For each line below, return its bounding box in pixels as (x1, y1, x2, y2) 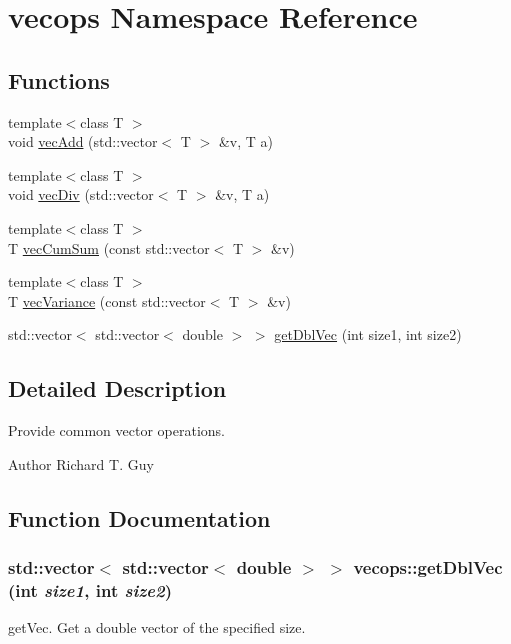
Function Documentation (8, 502, 271, 533)
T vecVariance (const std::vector (8, 290, 206, 311)
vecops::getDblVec (353, 555, 503, 580)
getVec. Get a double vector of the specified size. (8, 617, 306, 638)
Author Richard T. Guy (8, 453, 154, 474)
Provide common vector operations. (8, 420, 225, 441)
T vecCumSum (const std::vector (8, 237, 210, 258)
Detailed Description (8, 373, 227, 404)
